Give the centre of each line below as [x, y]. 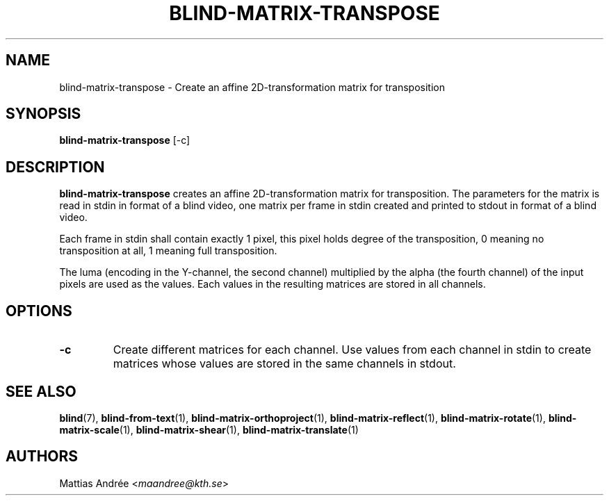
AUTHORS [42, 457]
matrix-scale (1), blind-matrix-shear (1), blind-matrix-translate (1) [209, 429]
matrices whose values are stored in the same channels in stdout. [284, 364]
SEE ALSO [41, 391]
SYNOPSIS [43, 114]
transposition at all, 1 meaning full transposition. [168, 251]
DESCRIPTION [55, 167]
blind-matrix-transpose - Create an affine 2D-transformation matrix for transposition [252, 87]
